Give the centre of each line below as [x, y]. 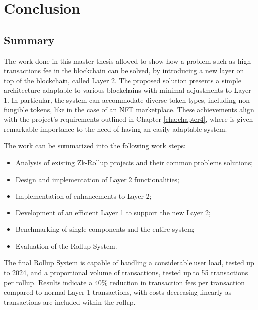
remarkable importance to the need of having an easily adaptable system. [116, 129]
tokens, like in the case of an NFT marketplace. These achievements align [142, 109]
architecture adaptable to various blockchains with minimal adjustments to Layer [128, 90]
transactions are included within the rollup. [70, 301]
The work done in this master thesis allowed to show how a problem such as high [128, 60]
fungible [16, 109]
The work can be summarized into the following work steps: [95, 146]
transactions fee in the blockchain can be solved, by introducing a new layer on [124, 70]
